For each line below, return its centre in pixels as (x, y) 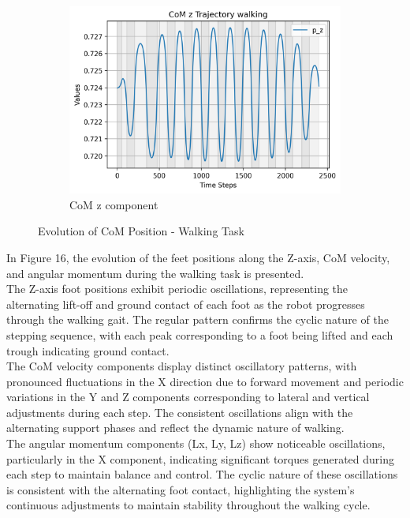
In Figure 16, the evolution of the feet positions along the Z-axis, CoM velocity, (198, 257)
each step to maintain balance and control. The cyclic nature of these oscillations (202, 474)
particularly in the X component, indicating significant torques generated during (200, 458)
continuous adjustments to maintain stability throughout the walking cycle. (188, 505)
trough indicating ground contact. (88, 350)
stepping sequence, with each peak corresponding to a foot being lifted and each (200, 334)
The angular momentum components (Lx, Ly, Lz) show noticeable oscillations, (196, 443)
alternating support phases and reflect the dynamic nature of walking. (175, 428)
